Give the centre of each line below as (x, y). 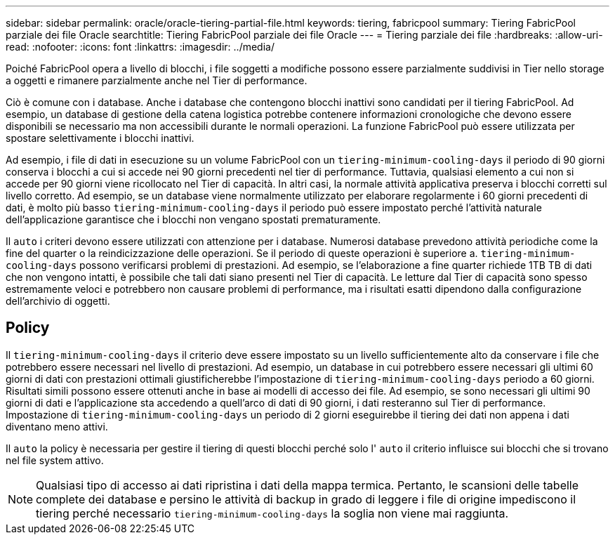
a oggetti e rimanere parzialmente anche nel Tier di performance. (157, 80)
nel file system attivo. (55, 460)
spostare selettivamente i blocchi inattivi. (100, 138)
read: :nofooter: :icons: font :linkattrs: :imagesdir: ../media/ (140, 47)
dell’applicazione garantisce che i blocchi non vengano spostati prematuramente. (193, 219)
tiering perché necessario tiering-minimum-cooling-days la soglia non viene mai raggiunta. (272, 513)
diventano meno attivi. (57, 426)
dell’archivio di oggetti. (58, 301)
